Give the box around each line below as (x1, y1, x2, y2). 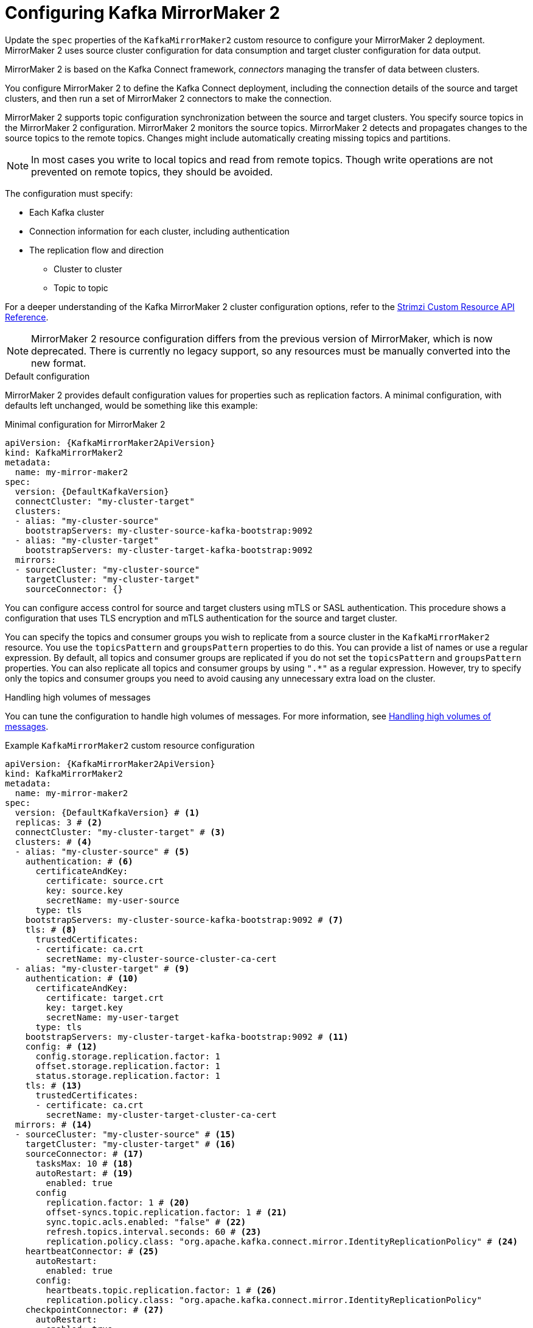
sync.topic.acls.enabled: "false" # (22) (46, 1217, 246, 1227)
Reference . (5, 311, 49, 322)
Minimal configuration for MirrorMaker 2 (5, 419, 165, 429)
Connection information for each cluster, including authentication (29, 225, 290, 236)
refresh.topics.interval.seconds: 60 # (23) (46, 1226, 262, 1237)
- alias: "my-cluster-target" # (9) (15, 963, 190, 973)
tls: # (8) (25, 924, 77, 934)
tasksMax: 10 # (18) (35, 1158, 133, 1168)
